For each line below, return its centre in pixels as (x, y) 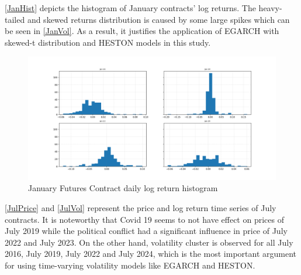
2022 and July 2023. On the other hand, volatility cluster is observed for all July (149, 242)
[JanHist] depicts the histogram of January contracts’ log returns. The (130, 8)
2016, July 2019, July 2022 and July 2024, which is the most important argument (150, 254)
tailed (15, 19)
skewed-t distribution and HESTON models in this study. (108, 42)
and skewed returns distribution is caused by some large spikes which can (158, 19)
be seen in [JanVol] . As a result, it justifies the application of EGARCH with (142, 31)
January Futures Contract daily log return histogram (123, 188)
